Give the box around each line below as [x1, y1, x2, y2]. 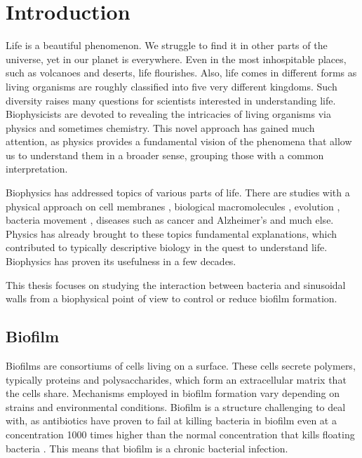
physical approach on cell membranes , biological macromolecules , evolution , [6, 198, 340, 213]
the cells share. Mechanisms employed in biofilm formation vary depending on [6, 386, 340, 400]
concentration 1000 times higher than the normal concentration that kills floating [6, 426, 355, 441]
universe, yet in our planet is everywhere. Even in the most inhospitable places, [6, 51, 347, 66]
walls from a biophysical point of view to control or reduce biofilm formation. [6, 291, 337, 306]
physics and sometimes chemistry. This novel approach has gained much [6, 120, 315, 135]
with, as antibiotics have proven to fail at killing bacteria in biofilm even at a [6, 413, 337, 428]
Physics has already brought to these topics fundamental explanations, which [6, 226, 337, 241]
